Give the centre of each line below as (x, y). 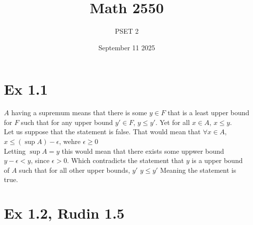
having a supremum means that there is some (79, 112)
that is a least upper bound (208, 112)
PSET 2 (127, 31)
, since (40, 160)
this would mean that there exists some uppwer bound (143, 151)
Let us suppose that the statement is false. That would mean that (102, 132)
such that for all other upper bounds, (75, 170)
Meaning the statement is (198, 170)
